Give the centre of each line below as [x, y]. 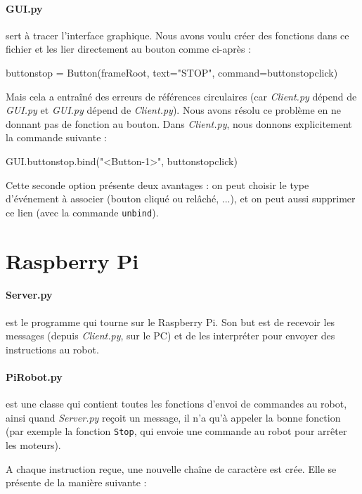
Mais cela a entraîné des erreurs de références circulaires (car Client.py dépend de [181, 96]
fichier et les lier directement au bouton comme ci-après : [129, 49]
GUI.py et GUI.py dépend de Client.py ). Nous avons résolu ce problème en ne [173, 110]
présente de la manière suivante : [76, 482]
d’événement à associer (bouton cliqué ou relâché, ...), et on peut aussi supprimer [181, 199]
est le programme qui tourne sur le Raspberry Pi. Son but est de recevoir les [170, 321]
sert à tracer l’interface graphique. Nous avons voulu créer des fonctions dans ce [177, 35]
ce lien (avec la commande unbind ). [82, 212]
